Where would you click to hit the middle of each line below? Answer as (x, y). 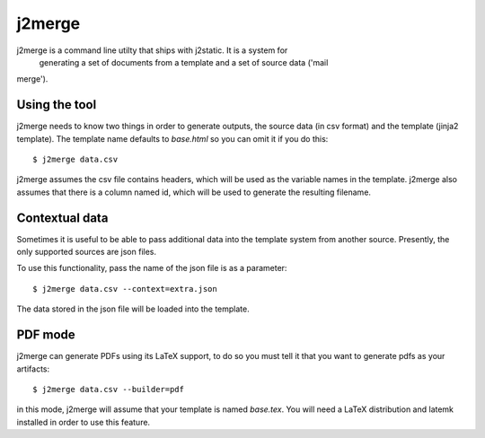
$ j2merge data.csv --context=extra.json (125, 289)
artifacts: (33, 369)
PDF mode (46, 335)
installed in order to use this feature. (84, 422)
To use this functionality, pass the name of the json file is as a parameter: (152, 268)
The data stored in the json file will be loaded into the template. (133, 309)
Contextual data (62, 218)
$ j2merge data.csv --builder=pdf (108, 389)
